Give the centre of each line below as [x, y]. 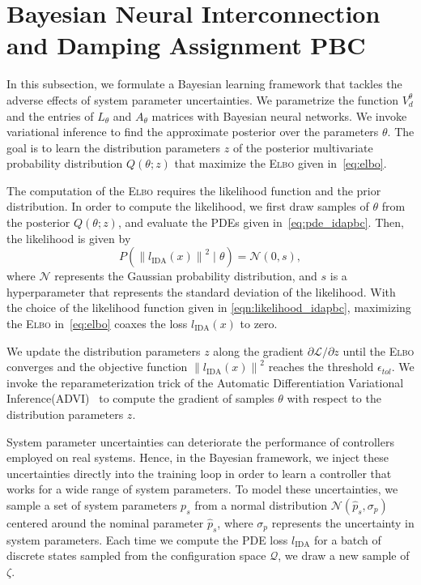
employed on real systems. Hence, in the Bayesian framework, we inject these [198, 457]
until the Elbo [378, 350]
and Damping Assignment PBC [186, 45]
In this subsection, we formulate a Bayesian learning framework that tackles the [204, 84]
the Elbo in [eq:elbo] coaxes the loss [97, 324]
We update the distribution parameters [104, 350]
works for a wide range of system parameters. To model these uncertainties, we [202, 489]
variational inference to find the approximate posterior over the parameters [193, 132]
